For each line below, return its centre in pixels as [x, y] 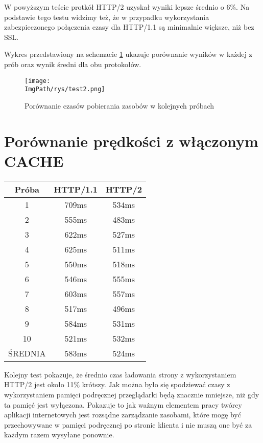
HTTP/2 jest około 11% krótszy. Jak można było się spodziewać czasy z [117, 384]
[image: [38, 81]
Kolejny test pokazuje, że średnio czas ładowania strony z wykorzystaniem [120, 374]
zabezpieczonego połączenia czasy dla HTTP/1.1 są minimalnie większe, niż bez [129, 27]
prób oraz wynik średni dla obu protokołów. [73, 64]
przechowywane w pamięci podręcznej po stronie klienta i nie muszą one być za [128, 424]
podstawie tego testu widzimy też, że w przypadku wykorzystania [107, 17]
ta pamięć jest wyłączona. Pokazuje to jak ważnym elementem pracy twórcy [123, 404]
